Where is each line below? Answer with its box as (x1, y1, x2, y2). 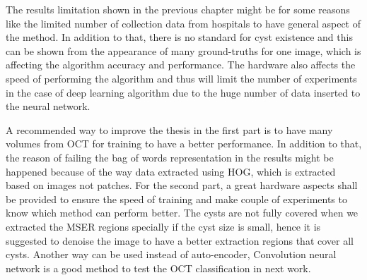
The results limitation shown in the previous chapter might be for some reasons (6, 2, 350, 16)
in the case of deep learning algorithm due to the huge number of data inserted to (6, 85, 361, 99)
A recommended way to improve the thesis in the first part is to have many (6, 122, 333, 137)
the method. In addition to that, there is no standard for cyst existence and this (6, 30, 353, 44)
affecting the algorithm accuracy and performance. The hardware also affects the (6, 57, 356, 72)
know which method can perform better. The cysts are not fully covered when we (6, 205, 359, 220)
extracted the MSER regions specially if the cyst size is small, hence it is (6, 219, 321, 233)
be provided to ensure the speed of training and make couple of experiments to (6, 191, 347, 206)
